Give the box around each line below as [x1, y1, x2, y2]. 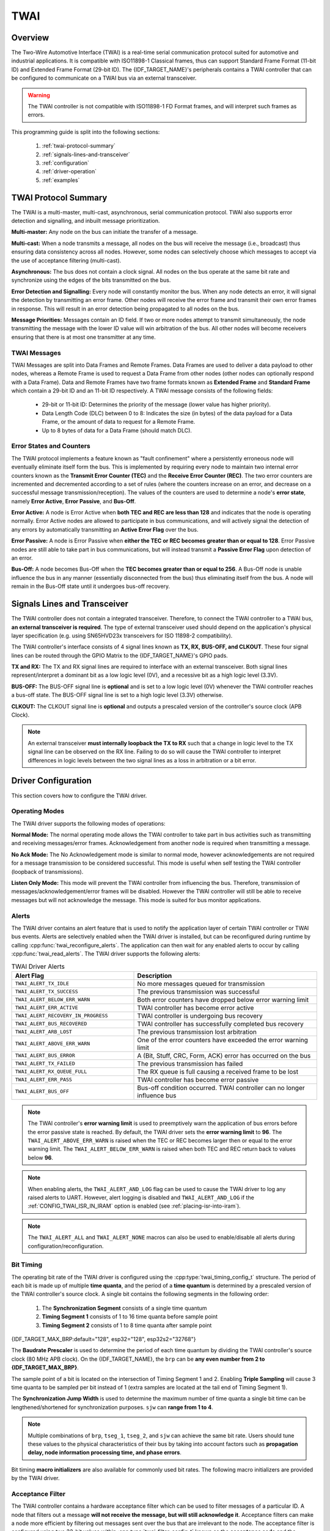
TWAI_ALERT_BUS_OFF [15, 1088, 70, 1095]
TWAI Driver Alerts [11, 962, 65, 971]
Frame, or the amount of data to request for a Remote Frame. [42, 418, 196, 426]
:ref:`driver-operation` [42, 168, 97, 175]
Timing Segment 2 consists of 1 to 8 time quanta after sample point [42, 1322, 212, 1329]
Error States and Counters [11, 442, 91, 450]
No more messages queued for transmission [137, 979, 265, 988]
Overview [11, 32, 50, 43]
